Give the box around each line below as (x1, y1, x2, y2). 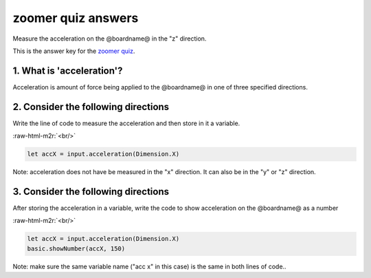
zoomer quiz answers (12, 10, 139, 25)
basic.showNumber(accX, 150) (27, 244, 126, 253)
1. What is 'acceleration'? (12, 65, 123, 76)
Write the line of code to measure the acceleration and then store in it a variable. (12, 119, 240, 127)
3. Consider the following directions (12, 186, 170, 197)
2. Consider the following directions (12, 100, 170, 113)
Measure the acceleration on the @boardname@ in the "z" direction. (12, 34, 207, 43)
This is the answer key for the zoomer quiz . (12, 47, 135, 55)
